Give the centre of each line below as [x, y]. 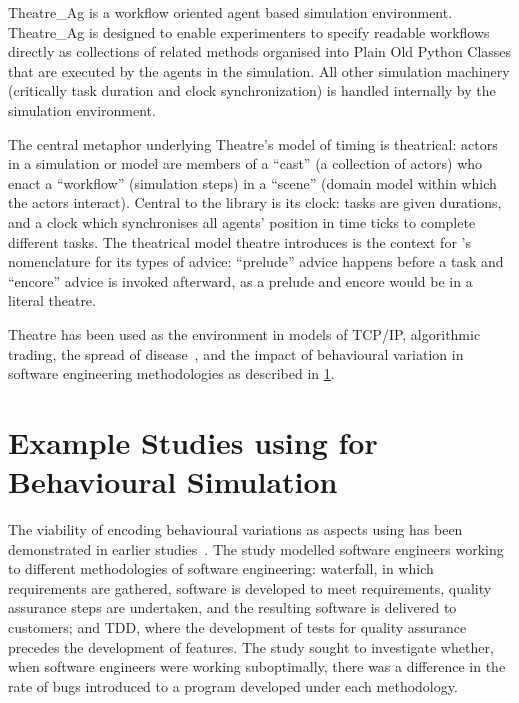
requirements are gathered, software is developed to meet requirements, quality [250, 587]
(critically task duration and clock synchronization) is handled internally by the [252, 90]
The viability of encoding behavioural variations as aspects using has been [235, 529]
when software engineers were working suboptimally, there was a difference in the [257, 666]
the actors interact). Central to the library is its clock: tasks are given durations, [255, 202]
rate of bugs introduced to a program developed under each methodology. [233, 685]
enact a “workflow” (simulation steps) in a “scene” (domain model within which [252, 182]
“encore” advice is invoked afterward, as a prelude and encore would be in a [240, 280]
